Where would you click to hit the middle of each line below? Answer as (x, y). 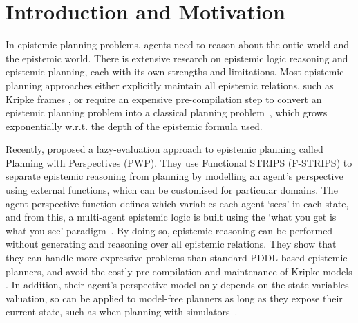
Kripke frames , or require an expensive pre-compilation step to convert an (164, 99)
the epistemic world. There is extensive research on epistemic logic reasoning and (177, 58)
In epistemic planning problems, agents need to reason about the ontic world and (178, 45)
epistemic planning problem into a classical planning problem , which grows (167, 112)
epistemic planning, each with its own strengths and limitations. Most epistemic (175, 72)
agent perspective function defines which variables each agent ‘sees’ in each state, (177, 203)
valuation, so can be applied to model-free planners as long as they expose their (174, 298)
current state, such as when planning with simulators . (122, 312)
